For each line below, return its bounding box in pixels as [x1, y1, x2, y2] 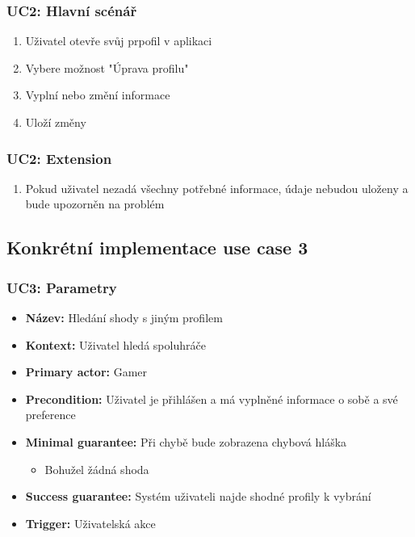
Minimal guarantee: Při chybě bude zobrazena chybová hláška [25, 433, 347, 450]
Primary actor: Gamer [25, 363, 148, 380]
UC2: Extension [6, 148, 112, 168]
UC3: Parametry [6, 277, 117, 297]
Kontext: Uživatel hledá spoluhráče [25, 336, 206, 353]
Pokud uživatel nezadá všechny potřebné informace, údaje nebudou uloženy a [25, 179, 409, 196]
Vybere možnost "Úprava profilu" [25, 59, 189, 76]
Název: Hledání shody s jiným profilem [25, 309, 223, 325]
